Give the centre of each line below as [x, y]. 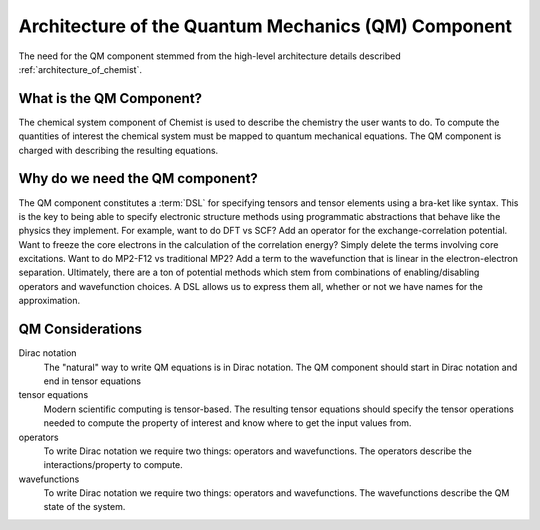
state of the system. [84, 507]
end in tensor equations [92, 381]
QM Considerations [80, 329]
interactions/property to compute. [113, 465]
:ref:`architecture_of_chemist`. [80, 69]
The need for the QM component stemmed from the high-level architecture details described [210, 56]
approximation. [49, 301]
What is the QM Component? [110, 98]
